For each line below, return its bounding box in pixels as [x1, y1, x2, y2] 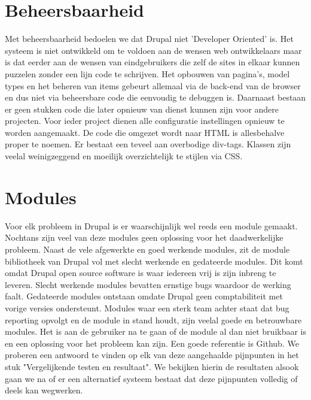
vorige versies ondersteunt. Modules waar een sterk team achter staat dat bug [5, 301, 289, 314]
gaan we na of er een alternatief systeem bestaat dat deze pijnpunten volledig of [5, 372, 298, 384]
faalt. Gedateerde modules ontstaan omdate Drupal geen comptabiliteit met [5, 290, 283, 302]
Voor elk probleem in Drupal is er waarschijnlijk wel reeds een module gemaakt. [5, 219, 298, 232]
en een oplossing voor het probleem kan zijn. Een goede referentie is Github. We [5, 337, 299, 349]
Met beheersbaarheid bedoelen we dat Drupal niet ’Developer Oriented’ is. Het [5, 32, 294, 45]
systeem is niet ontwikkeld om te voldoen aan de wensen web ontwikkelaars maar [5, 44, 302, 56]
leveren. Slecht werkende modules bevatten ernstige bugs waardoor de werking [5, 278, 291, 290]
